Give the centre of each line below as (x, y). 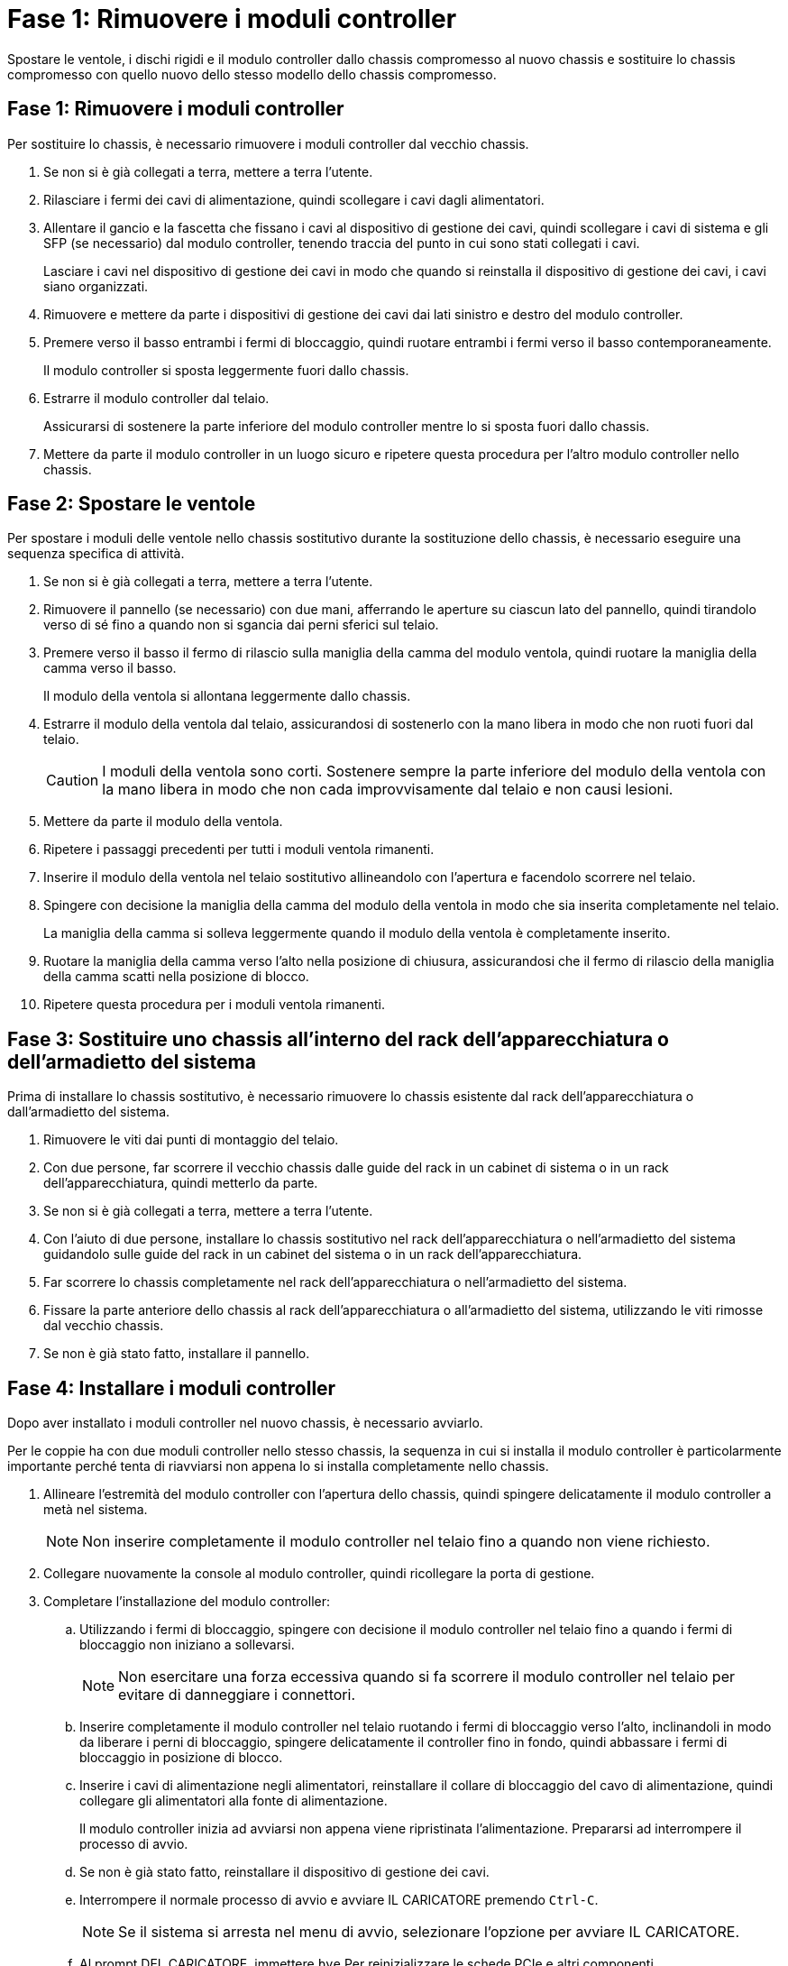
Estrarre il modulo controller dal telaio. (156, 398)
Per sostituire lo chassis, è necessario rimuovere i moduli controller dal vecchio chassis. (268, 143)
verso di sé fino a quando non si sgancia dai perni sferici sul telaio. (241, 625)
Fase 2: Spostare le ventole (132, 504)
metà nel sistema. (96, 1510)
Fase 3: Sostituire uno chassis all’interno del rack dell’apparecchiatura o (338, 1039)
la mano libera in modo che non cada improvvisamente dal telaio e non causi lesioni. (388, 790)
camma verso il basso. (110, 668)
